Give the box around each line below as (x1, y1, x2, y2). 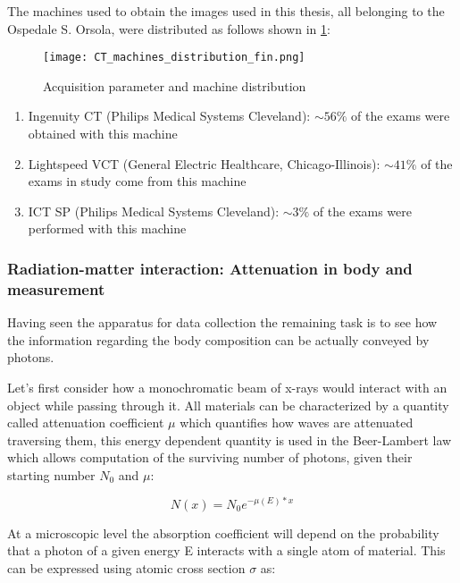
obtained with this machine (28, 124, 178, 143)
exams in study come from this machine (28, 172, 247, 190)
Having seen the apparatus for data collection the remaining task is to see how (7, 313, 438, 332)
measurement (7, 277, 105, 300)
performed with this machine (28, 219, 187, 238)
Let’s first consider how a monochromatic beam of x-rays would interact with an (7, 377, 447, 396)
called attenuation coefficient (7, 413, 164, 432)
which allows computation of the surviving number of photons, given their (7, 448, 413, 467)
